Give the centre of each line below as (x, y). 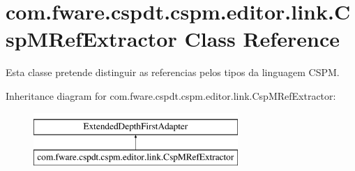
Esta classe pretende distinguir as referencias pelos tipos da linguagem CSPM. (173, 72)
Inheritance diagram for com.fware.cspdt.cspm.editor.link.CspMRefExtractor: (171, 95)
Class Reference (262, 39)
